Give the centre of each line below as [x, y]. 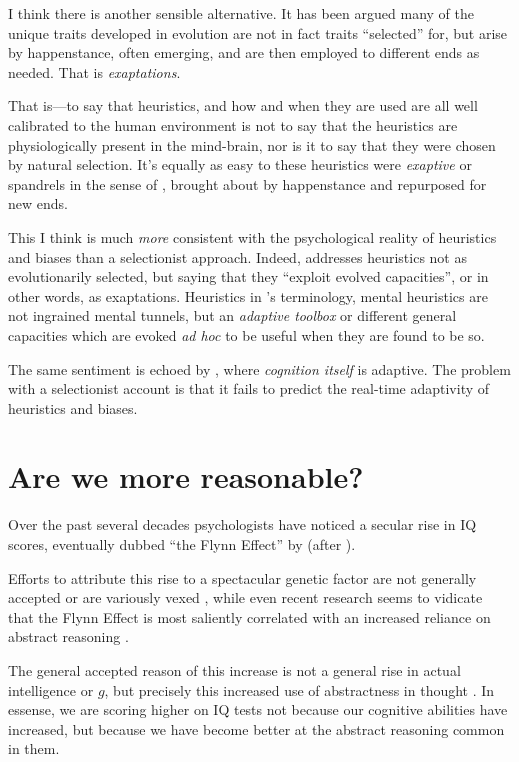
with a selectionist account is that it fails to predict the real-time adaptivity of [249, 388]
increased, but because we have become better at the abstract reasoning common [256, 728]
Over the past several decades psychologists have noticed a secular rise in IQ [242, 524]
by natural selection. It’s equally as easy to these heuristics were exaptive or [240, 164]
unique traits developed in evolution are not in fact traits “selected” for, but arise [258, 32]
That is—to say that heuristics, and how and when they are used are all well [243, 105]
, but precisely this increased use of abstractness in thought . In [299, 689]
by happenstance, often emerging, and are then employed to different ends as [244, 52]
